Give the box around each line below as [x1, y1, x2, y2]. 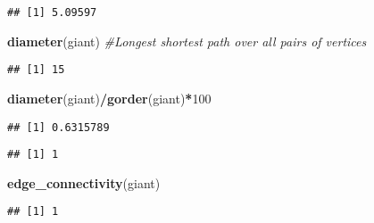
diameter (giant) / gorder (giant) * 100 [7, 88, 212, 107]
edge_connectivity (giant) [7, 173, 161, 192]
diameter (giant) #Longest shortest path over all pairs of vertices [7, 31, 367, 50]
